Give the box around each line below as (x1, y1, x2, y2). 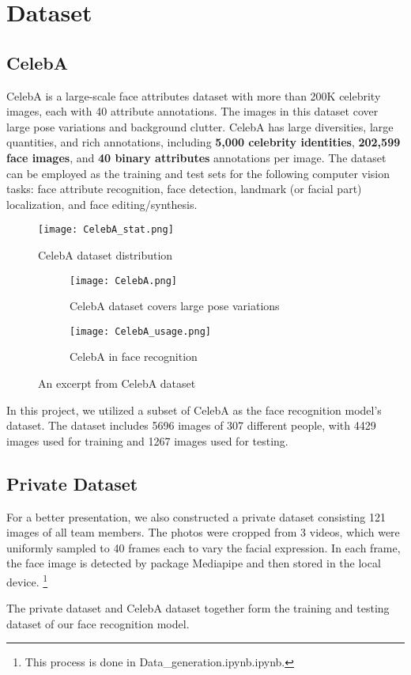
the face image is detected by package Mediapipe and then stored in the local (6, 555, 381, 571)
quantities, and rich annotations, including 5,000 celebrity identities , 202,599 (6, 134, 401, 150)
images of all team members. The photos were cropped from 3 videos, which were (6, 524, 400, 540)
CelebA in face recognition (70, 348, 198, 365)
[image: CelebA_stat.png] (38, 224, 174, 236)
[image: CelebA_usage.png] (70, 325, 211, 337)
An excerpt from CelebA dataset (38, 375, 196, 392)
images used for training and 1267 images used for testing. (6, 432, 288, 449)
